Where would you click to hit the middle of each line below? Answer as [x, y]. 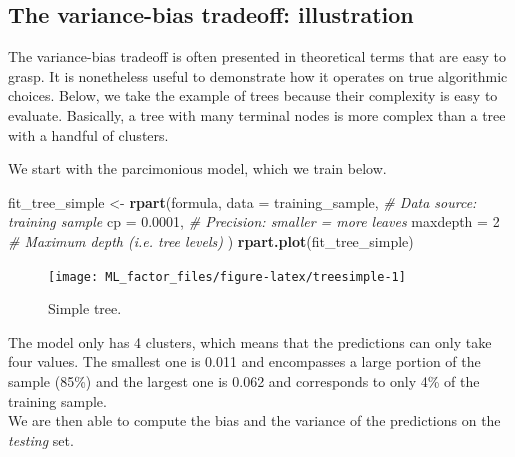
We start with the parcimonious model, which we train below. [197, 168]
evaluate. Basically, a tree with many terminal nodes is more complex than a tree [257, 114]
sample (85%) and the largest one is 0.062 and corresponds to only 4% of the [244, 380]
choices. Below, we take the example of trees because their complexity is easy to [253, 95]
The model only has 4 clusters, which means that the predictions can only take [250, 341]
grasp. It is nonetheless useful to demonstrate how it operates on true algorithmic [258, 75]
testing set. [41, 439]
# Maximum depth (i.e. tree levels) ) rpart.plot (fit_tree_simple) [211, 240]
